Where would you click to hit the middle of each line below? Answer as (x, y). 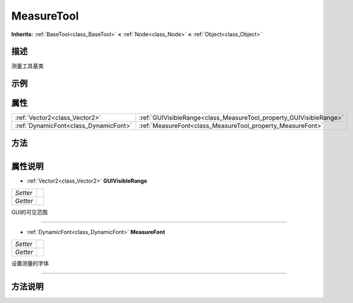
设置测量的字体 (30, 263)
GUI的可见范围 (30, 212)
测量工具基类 (27, 66)
